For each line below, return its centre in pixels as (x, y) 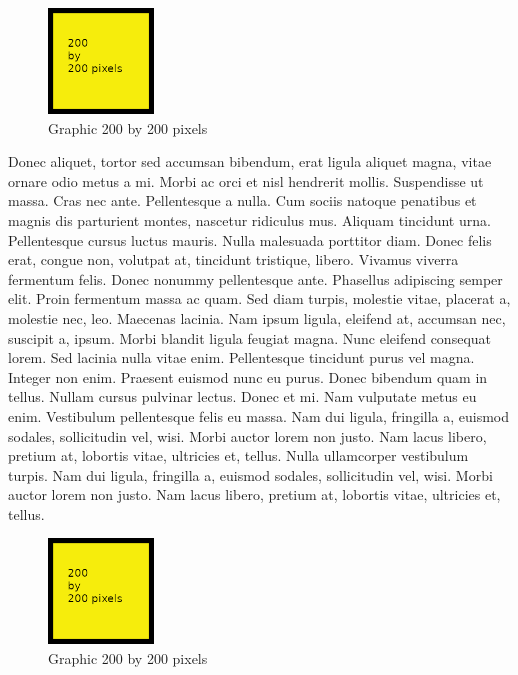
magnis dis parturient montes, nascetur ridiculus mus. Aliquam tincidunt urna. (249, 219)
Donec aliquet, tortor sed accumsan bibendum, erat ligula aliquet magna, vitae (250, 161)
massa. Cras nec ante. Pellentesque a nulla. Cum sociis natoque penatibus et (242, 200)
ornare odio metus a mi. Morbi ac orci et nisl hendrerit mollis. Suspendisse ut (246, 180)
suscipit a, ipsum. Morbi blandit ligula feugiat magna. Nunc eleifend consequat (250, 337)
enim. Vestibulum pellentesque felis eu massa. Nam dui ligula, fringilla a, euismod (259, 415)
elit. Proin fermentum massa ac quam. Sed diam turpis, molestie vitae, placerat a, (259, 298)
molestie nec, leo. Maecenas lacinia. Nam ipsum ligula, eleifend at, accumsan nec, (257, 317)
